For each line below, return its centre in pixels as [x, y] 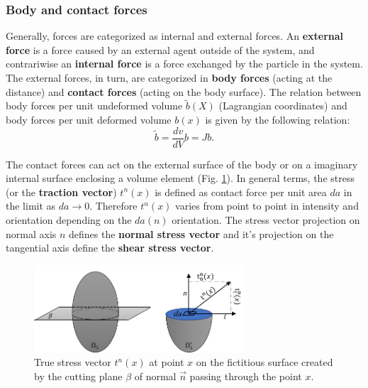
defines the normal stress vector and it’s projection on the [201, 233]
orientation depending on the [69, 220]
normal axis [31, 233]
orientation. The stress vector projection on [266, 220]
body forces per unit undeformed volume [94, 106]
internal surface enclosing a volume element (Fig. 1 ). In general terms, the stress [180, 178]
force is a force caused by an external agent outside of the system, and [160, 49]
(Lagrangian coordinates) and [283, 106]
